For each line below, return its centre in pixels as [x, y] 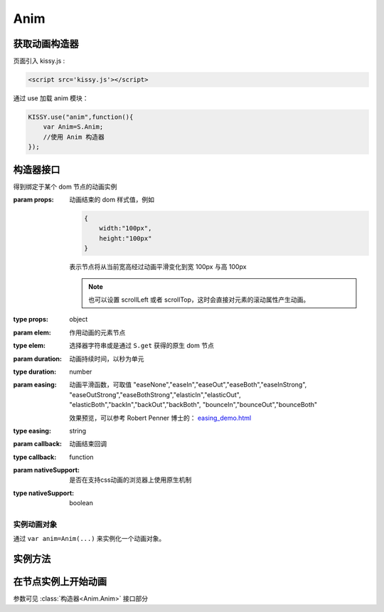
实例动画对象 [35, 524]
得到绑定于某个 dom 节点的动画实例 [65, 186]
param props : [33, 200]
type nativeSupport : [44, 493]
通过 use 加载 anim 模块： [51, 98]
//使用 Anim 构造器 [74, 137]
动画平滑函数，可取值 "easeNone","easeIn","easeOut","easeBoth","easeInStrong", [188, 385]
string [78, 431]
